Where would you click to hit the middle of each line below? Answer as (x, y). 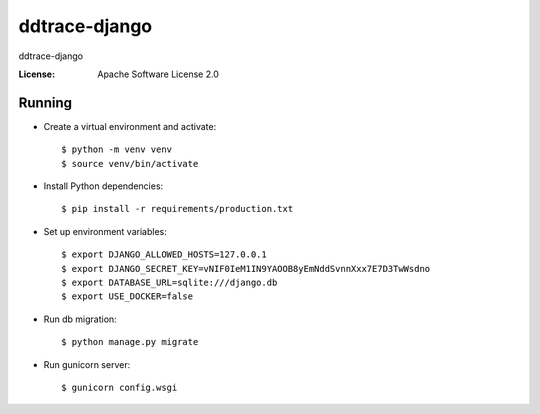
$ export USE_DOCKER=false (127, 296)
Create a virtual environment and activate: (130, 126)
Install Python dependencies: (103, 186)
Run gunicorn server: (87, 364)
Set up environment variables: (105, 231)
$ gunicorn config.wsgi (119, 387)
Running (45, 102)
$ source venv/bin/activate (130, 163)
